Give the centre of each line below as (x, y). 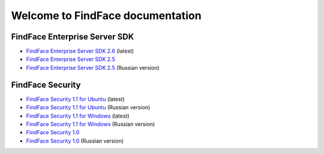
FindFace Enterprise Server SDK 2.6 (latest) (80, 51)
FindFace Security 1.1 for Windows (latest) (78, 116)
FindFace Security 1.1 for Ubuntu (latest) (76, 99)
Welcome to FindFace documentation (106, 16)
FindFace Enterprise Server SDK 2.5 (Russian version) (93, 67)
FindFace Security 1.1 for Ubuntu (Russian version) (88, 107)
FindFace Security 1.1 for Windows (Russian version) (91, 124)
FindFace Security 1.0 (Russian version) (75, 141)
